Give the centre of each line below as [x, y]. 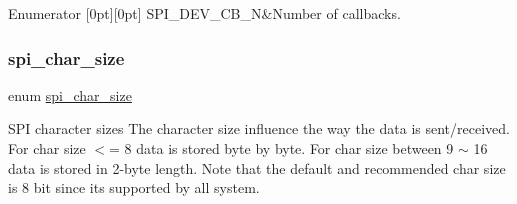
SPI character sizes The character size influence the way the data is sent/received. [259, 128]
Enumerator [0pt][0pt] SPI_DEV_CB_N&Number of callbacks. [204, 13]
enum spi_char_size [70, 94]
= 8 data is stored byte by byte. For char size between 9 [281, 148]
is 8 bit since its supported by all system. [134, 187]
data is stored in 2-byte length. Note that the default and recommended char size [257, 167]
